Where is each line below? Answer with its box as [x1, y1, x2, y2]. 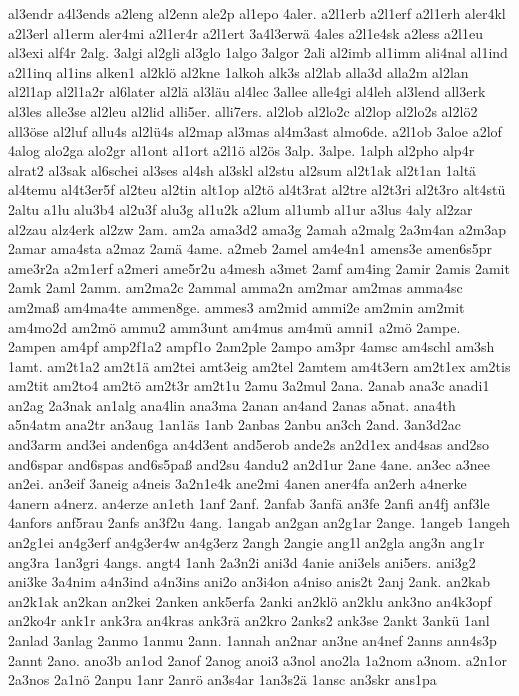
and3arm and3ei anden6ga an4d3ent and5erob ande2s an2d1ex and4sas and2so [8, 434, 490, 455]
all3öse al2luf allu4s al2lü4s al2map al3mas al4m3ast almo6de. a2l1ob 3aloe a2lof [8, 120, 502, 141]
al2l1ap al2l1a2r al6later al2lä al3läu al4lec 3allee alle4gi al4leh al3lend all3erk [8, 81, 486, 102]
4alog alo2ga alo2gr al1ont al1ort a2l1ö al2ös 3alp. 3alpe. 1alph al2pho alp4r [8, 140, 475, 161]
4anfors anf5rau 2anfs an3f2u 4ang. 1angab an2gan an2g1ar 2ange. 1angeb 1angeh [8, 512, 511, 533]
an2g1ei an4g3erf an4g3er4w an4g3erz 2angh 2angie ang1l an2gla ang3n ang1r [8, 532, 485, 553]
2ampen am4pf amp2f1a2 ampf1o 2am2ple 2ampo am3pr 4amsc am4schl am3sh [8, 336, 495, 357]
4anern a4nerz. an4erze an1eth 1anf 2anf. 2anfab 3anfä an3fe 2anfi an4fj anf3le [8, 492, 490, 513]
